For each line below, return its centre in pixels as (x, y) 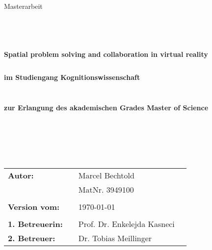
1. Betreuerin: (35, 224)
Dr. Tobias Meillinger (115, 238)
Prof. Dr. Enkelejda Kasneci (126, 224)
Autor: (21, 175)
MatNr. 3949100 (106, 189)
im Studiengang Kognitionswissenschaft (72, 77)
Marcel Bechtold (106, 175)
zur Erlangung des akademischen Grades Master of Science (106, 107)
